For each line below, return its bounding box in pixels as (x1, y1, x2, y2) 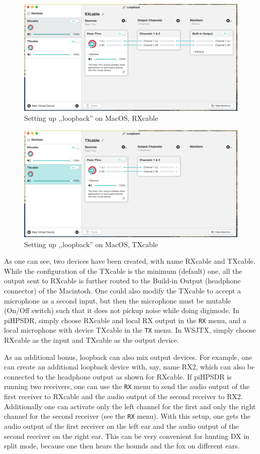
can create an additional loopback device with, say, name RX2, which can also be (4, 361, 255, 372)
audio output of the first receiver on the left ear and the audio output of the (4, 420, 239, 431)
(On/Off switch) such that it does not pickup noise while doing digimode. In (4, 305, 239, 316)
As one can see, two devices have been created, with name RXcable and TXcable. (4, 256, 255, 266)
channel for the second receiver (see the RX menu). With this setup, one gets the (4, 411, 251, 421)
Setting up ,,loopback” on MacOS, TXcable (24, 239, 158, 249)
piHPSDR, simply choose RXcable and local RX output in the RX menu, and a (4, 315, 246, 325)
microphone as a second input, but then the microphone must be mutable (4, 295, 231, 306)
